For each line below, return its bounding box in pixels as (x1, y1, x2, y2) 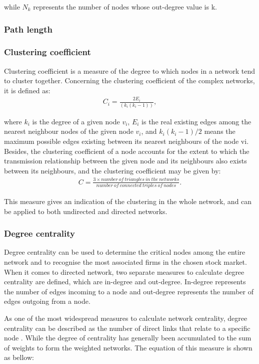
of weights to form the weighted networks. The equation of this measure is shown (4, 342, 252, 352)
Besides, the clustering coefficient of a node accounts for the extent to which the (4, 145, 249, 156)
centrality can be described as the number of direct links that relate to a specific (4, 322, 250, 333)
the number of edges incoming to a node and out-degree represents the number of (4, 286, 253, 296)
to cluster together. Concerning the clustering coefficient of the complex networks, (4, 75, 255, 86)
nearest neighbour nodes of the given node (4, 126, 133, 136)
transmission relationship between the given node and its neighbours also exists (4, 155, 247, 166)
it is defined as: (4, 85, 50, 95)
